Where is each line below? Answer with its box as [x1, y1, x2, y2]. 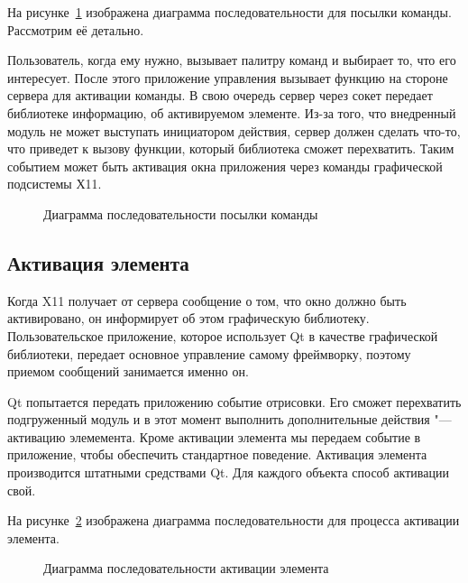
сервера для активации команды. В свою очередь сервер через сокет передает [7, 86, 433, 105]
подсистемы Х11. [7, 174, 102, 193]
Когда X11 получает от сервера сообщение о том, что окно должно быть [7, 291, 407, 310]
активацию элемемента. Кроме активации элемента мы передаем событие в [7, 427, 421, 446]
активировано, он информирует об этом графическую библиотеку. [7, 309, 370, 328]
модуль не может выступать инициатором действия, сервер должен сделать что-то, [7, 121, 461, 140]
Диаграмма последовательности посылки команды [43, 204, 318, 223]
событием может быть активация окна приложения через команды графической [7, 156, 443, 175]
